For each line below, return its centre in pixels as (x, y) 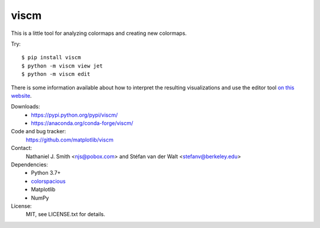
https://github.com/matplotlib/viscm (70, 140)
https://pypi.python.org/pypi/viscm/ (74, 115)
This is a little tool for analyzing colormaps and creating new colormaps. (99, 33)
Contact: (22, 148)
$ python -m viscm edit (56, 74)
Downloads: (25, 107)
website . (21, 95)
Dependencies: (30, 165)
